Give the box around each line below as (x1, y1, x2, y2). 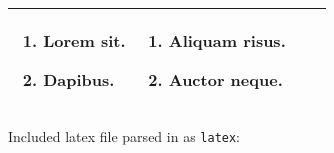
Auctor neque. (168, 68, 283, 91)
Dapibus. (43, 68, 115, 91)
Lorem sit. (43, 29, 126, 52)
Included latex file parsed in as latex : (8, 126, 241, 146)
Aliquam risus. (168, 29, 286, 52)
